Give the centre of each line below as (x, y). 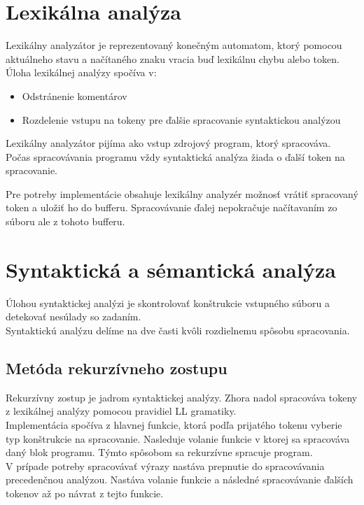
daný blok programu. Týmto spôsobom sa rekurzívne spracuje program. (159, 452)
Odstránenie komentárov (75, 95)
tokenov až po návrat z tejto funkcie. (85, 493)
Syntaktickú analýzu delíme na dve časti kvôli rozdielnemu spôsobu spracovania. (178, 330)
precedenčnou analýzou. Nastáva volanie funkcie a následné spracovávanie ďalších (180, 479)
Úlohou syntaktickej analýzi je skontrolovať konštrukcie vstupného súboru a (168, 303)
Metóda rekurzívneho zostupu (117, 368)
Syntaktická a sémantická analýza (171, 269)
